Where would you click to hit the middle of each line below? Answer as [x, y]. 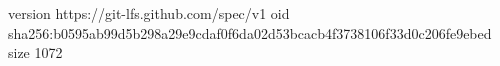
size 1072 [35, 52]
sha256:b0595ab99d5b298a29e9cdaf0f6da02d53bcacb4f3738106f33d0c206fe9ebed [250, 32]
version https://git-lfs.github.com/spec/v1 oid [149, 13]
